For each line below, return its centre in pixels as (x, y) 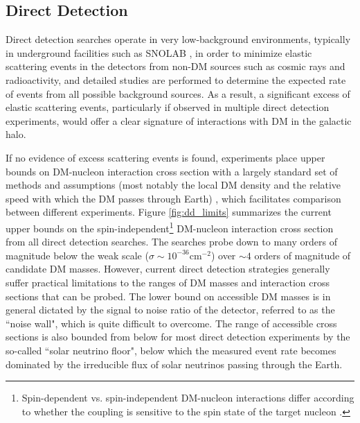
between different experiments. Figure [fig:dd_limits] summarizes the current (169, 212)
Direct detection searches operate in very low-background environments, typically (178, 39)
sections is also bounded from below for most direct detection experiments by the (178, 337)
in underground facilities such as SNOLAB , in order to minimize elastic (159, 52)
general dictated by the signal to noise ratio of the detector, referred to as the (170, 310)
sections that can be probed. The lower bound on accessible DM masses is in (168, 296)
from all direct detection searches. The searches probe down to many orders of (171, 242)
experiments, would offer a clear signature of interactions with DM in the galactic (179, 120)
